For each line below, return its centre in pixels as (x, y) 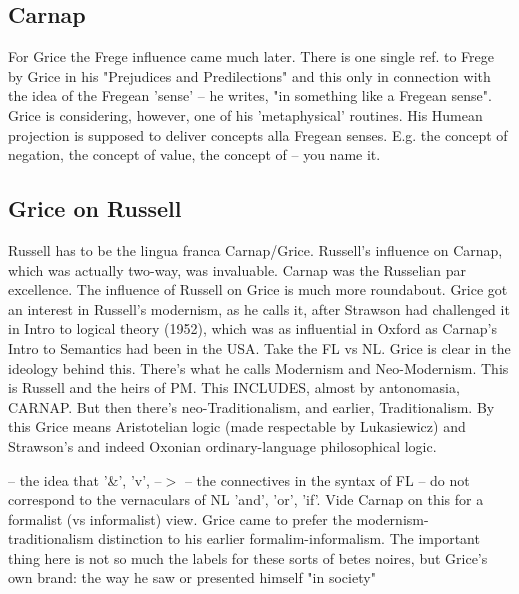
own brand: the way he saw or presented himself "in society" (192, 577)
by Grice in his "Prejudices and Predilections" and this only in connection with (249, 75)
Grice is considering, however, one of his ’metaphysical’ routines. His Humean (245, 114)
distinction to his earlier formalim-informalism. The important (289, 538)
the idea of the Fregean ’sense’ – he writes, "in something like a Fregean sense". (250, 95)
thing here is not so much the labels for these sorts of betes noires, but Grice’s (248, 557)
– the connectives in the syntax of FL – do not (327, 479)
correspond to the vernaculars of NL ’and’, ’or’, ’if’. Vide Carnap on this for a (246, 499)
